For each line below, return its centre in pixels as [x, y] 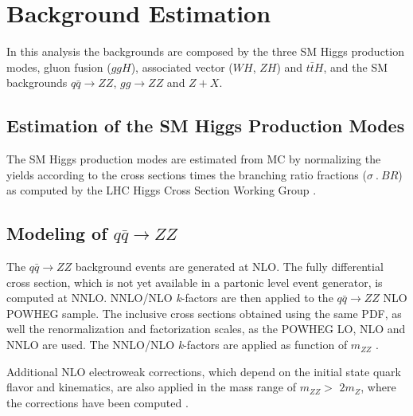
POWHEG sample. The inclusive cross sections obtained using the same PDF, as [204, 313]
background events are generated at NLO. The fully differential [229, 267]
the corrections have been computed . [97, 402]
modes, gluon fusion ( [59, 67]
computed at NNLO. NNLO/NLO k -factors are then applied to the [170, 298]
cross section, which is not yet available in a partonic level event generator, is [195, 282]
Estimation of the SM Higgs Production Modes [206, 126]
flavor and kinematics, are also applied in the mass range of [152, 387]
